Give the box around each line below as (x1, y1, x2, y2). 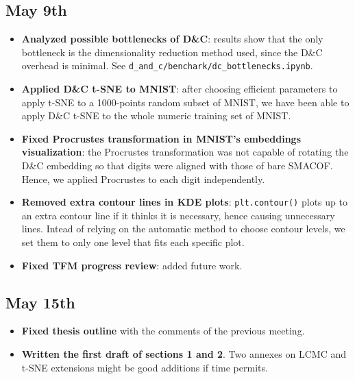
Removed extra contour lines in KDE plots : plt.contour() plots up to (21, 195, 347, 209)
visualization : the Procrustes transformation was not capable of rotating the (21, 145, 349, 159)
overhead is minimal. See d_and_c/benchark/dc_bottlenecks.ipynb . (21, 58, 313, 73)
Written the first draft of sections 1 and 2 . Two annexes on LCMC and (21, 347, 346, 361)
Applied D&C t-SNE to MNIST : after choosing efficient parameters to (21, 82, 338, 96)
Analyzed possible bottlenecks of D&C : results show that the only (21, 32, 323, 46)
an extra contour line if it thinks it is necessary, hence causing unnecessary (21, 208, 335, 222)
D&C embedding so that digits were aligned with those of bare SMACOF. (21, 158, 333, 173)
